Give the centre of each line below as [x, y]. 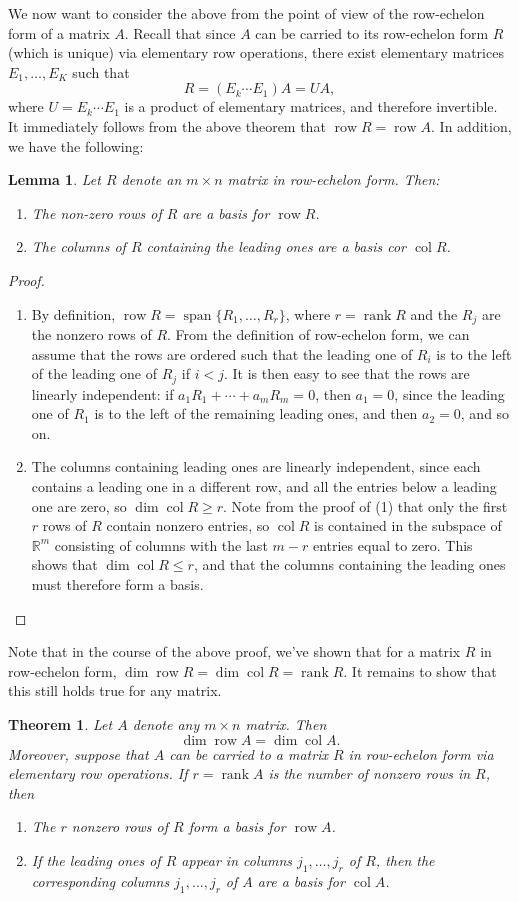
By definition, [73, 313]
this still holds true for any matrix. [115, 690]
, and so [485, 413]
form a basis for [237, 826]
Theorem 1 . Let [60, 723]
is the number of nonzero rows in [369, 773]
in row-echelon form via [421, 753]
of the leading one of [94, 373]
